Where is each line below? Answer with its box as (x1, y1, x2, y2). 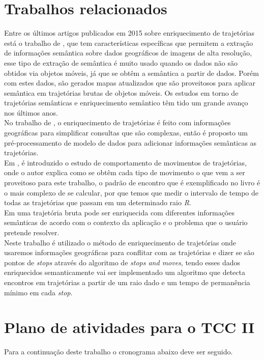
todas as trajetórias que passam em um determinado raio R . (4, 197, 191, 208)
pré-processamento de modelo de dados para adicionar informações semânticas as (4, 137, 257, 148)
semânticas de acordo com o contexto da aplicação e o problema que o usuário (4, 217, 248, 228)
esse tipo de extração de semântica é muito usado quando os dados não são (4, 57, 238, 68)
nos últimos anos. (4, 107, 58, 118)
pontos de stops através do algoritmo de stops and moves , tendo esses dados (4, 257, 241, 267)
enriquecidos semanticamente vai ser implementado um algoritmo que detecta (4, 267, 245, 278)
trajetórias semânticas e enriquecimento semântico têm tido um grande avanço (4, 97, 248, 108)
